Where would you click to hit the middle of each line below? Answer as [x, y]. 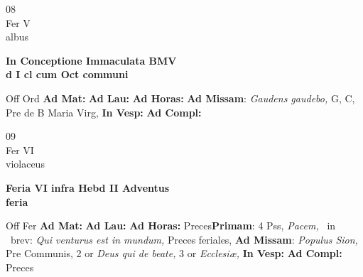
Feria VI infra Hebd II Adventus [88, 187]
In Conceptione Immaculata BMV [91, 60]
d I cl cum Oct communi [67, 74]
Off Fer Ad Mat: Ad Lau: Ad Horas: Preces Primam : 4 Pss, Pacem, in [171, 226]
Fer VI [20, 150]
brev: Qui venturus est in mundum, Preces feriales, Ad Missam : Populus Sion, [184, 239]
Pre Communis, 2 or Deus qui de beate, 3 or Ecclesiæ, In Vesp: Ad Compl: [174, 253]
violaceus [25, 164]
